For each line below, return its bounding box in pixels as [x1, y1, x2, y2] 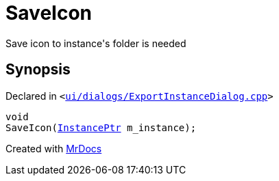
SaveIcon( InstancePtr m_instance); [5, 122, 197, 133]
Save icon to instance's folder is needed [5, 37, 186, 49]
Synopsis [5, 61, 71, 79]
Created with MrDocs [5, 142, 102, 154]
